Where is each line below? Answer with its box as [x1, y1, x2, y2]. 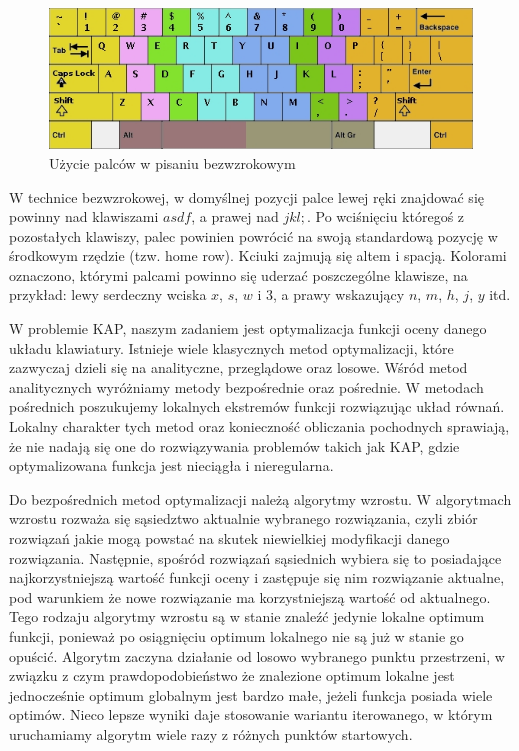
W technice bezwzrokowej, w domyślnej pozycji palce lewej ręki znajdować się [9, 186, 484, 207]
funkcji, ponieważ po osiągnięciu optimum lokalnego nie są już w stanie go [9, 625, 464, 646]
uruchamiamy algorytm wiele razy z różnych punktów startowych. [9, 723, 413, 744]
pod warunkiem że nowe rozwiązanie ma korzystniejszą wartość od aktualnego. [9, 586, 491, 607]
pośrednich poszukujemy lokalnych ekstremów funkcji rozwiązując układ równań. [9, 396, 505, 417]
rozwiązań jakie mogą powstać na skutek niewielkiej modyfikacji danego [9, 528, 450, 549]
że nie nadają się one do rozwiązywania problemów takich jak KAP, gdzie [9, 435, 460, 456]
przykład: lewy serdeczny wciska [9, 284, 207, 305]
